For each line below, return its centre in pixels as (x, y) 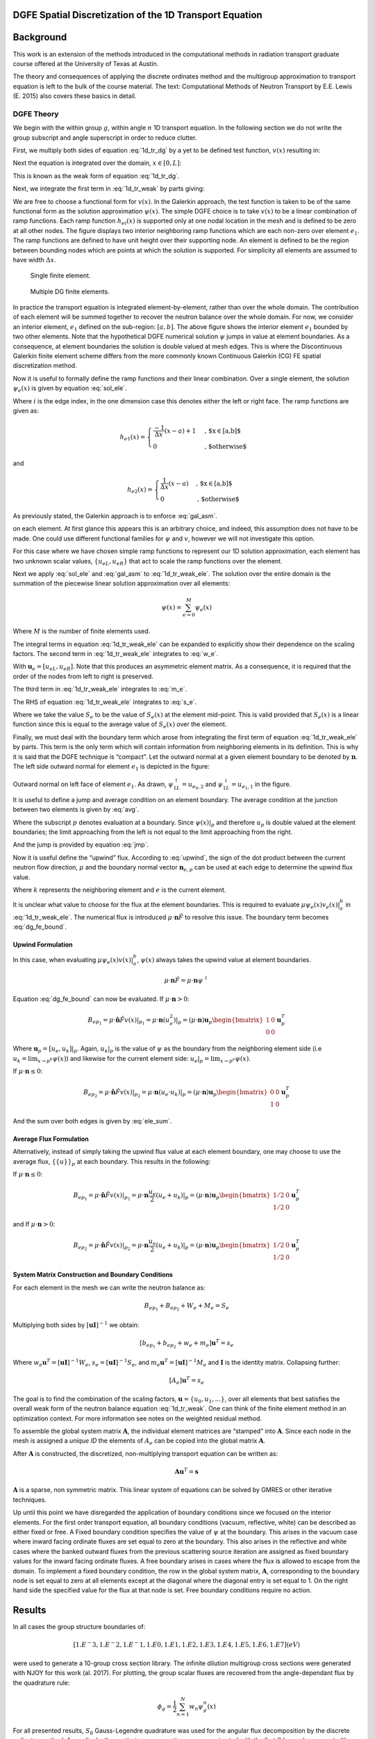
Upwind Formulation (43, 945)
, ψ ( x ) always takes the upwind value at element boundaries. (224, 959)
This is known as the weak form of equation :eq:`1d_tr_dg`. (96, 176)
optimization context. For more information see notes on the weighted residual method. (137, 1418)
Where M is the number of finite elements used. (82, 631)
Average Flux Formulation (51, 1139)
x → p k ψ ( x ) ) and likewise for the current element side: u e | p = (123, 1059)
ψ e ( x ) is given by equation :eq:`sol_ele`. (70, 389)
